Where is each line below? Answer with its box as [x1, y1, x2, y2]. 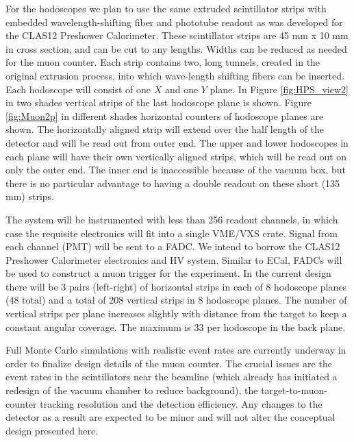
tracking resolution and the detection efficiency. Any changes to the [40, 396, 323, 410]
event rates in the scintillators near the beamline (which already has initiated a [5, 369, 338, 384]
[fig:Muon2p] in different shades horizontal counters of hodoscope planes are [5, 108, 324, 123]
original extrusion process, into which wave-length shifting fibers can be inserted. [5, 68, 344, 82]
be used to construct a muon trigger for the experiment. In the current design [5, 266, 331, 280]
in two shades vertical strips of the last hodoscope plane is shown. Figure [5, 95, 312, 110]
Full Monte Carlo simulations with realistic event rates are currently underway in [5, 343, 346, 357]
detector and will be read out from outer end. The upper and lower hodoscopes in [5, 135, 349, 149]
